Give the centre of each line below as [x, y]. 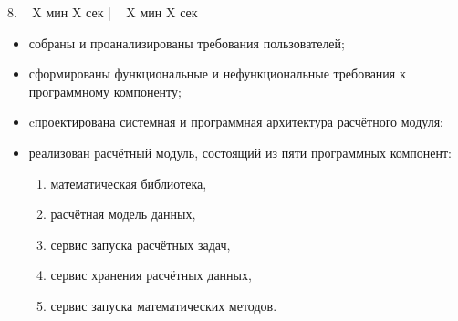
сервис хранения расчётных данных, [151, 275]
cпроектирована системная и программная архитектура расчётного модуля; [236, 122]
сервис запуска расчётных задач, [141, 244]
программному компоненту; [105, 91]
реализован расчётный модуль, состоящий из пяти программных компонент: [240, 152]
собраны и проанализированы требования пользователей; [187, 42]
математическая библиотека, [129, 183]
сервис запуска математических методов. [164, 305]
